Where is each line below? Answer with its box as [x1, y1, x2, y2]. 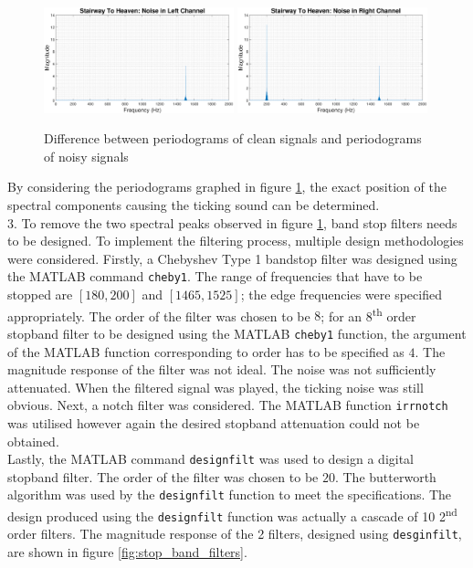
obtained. [7, 431, 59, 450]
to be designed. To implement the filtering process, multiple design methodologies [7, 231, 464, 250]
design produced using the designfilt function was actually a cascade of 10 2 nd [7, 504, 457, 525]
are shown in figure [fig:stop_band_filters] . [7, 542, 247, 562]
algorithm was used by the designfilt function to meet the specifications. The [7, 485, 452, 504]
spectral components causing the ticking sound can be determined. [7, 195, 380, 215]
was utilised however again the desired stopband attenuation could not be [7, 413, 420, 432]
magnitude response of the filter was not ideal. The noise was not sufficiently [7, 360, 436, 379]
